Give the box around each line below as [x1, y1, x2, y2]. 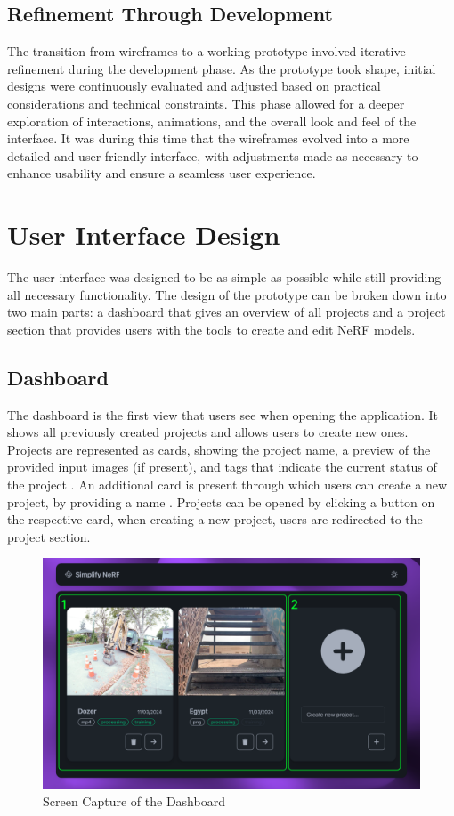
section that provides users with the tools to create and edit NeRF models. [7, 319, 416, 338]
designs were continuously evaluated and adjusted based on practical [7, 77, 381, 95]
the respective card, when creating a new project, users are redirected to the [7, 510, 423, 529]
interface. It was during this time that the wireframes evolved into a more [7, 129, 409, 148]
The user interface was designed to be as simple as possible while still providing [7, 268, 442, 287]
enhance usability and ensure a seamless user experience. [7, 164, 316, 182]
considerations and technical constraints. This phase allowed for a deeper [7, 93, 405, 112]
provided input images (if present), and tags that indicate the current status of [7, 457, 437, 476]
